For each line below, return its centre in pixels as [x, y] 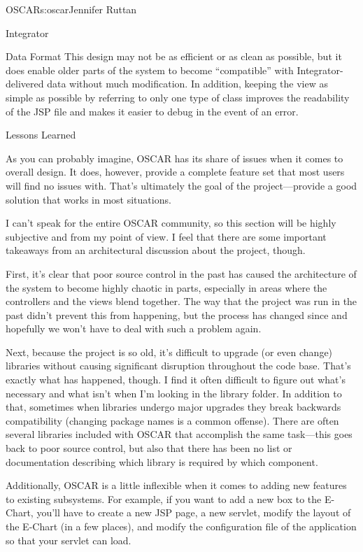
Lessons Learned [41, 135]
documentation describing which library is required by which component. [162, 461]
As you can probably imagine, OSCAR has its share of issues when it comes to [175, 158]
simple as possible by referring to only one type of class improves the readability [178, 97]
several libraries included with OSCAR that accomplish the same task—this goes [179, 434]
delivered [25, 84]
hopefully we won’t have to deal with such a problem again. [134, 328]
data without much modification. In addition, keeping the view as [187, 84]
